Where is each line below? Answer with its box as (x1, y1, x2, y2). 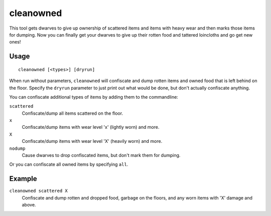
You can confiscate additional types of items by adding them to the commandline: (9, 94, 178, 100)
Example (9, 174, 37, 183)
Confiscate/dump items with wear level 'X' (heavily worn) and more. (22, 138, 163, 144)
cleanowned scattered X (9, 188, 68, 194)
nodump (9, 145, 26, 151)
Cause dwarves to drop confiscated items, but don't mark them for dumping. (22, 152, 181, 158)
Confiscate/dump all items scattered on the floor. (22, 110, 123, 116)
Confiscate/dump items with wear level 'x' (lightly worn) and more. (22, 124, 160, 130)
